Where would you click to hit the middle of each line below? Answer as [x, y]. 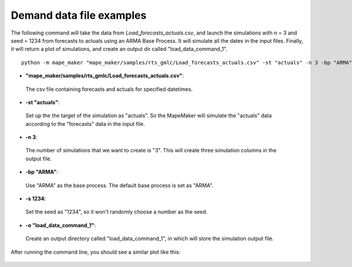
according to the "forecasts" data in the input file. [85, 124]
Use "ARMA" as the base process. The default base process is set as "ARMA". [119, 185]
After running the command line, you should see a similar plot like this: [96, 252]
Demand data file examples [79, 15]
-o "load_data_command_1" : [61, 225]
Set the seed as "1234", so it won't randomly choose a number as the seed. [116, 212]
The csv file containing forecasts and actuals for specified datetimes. [109, 89]
